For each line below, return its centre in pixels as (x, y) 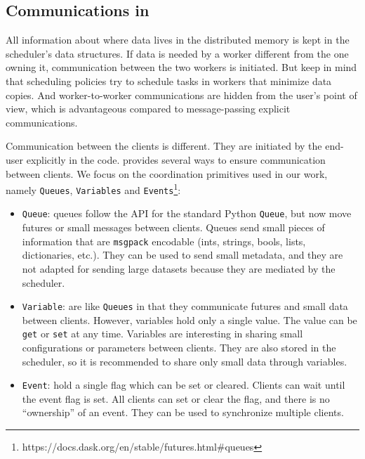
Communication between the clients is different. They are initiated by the (164, 146)
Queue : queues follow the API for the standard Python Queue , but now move (187, 213)
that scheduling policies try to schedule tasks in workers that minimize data (169, 80)
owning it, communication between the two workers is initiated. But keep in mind (181, 67)
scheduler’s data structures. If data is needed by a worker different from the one (177, 53)
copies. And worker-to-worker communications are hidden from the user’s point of (181, 95)
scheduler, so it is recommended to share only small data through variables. (185, 361)
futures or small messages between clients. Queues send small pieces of (173, 227)
